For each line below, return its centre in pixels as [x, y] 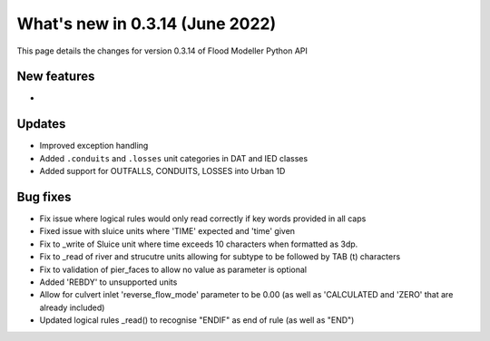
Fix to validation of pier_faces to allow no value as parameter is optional [173, 269]
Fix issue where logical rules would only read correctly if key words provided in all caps [203, 219]
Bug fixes [44, 196]
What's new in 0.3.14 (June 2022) [147, 24]
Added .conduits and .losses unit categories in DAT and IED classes [174, 158]
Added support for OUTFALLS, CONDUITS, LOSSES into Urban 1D [162, 171]
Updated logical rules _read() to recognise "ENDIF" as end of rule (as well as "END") [197, 320]
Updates [41, 124]
